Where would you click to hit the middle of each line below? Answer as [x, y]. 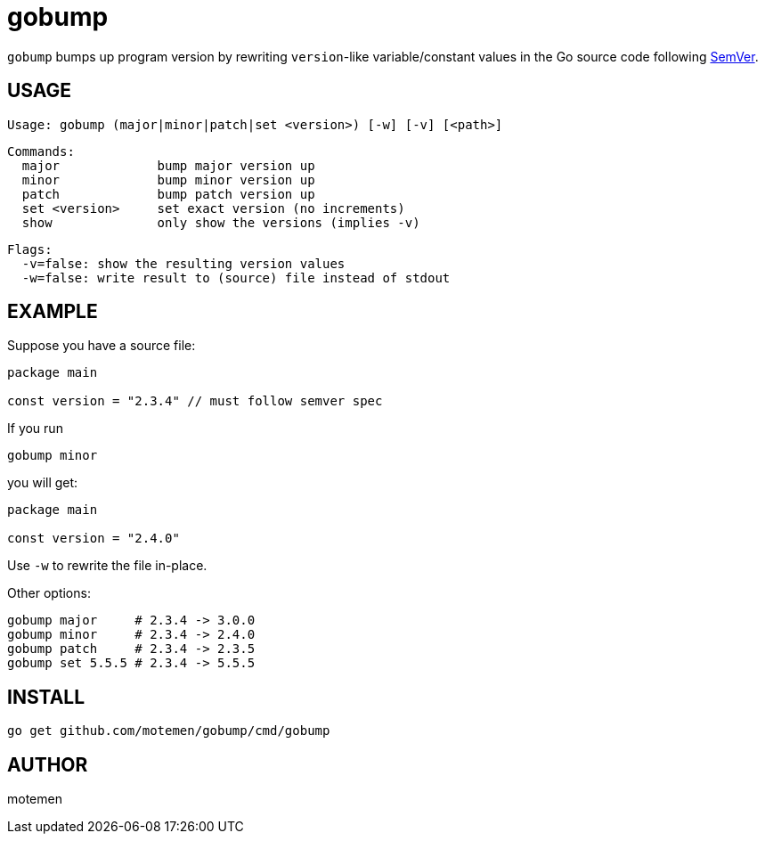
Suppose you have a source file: [102, 346]
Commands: [41, 151]
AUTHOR [48, 764]
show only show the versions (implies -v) [221, 222]
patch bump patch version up [168, 194]
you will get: [43, 483]
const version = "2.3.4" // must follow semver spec [195, 401]
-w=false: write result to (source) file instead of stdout [236, 278]
